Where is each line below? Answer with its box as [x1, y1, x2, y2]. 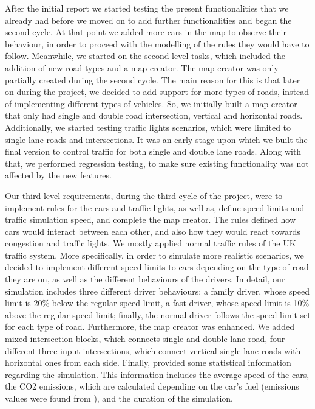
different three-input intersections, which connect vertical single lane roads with [5, 344, 301, 357]
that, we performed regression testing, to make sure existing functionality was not [5, 156, 309, 169]
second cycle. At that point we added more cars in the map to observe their [5, 26, 286, 38]
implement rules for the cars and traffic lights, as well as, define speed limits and [5, 201, 305, 214]
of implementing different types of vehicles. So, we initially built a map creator [5, 97, 297, 110]
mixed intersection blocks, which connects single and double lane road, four [5, 332, 285, 345]
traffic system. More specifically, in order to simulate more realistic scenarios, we [5, 248, 304, 261]
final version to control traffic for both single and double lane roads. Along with [5, 145, 302, 158]
